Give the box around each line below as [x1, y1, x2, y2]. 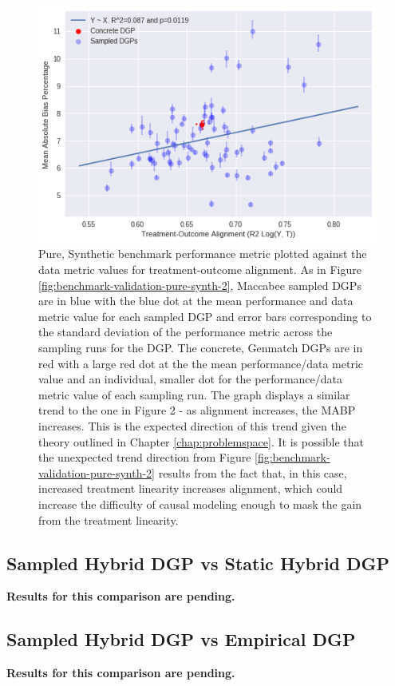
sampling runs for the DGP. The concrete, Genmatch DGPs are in [38, 339, 363, 355]
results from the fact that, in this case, [158, 464, 347, 481]
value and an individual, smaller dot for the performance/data [38, 371, 343, 387]
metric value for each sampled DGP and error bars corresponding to [38, 307, 372, 324]
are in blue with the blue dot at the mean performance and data [38, 292, 354, 309]
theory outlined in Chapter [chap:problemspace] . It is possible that [38, 433, 365, 450]
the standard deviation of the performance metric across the [38, 323, 333, 340]
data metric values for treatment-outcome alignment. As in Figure [38, 261, 361, 278]
